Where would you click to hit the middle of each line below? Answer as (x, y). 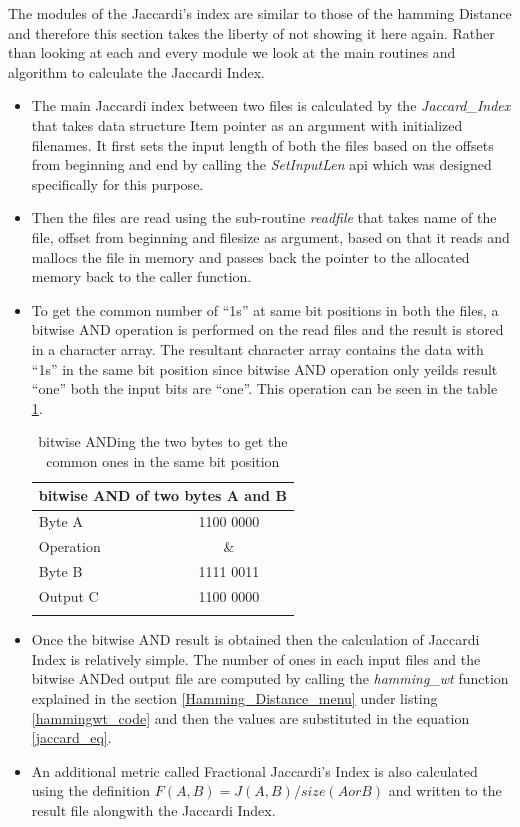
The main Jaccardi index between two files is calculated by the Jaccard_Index (271, 105)
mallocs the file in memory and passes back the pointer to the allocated (250, 256)
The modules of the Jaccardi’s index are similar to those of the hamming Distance (260, 13)
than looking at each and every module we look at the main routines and (232, 52)
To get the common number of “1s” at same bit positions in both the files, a (265, 309)
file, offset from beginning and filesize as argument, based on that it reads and (270, 236)
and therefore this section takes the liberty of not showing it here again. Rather (251, 32)
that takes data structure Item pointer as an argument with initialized (247, 124)
